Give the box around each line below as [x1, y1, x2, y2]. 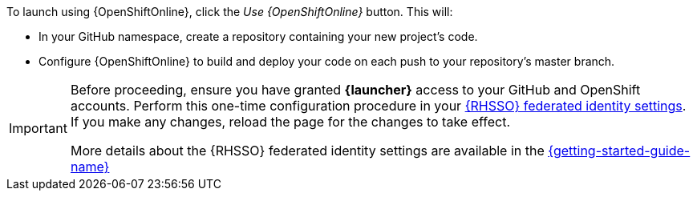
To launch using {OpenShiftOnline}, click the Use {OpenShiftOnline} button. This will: [6, 5, 453, 18]
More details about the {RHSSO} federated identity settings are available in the [70, 143, 545, 159]
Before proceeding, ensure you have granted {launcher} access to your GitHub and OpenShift [70, 82, 641, 98]
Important [9, 120, 67, 136]
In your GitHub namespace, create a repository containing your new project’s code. [38, 30, 478, 43]
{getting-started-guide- [548, 143, 691, 159]
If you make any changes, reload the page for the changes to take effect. [70, 114, 511, 130]
